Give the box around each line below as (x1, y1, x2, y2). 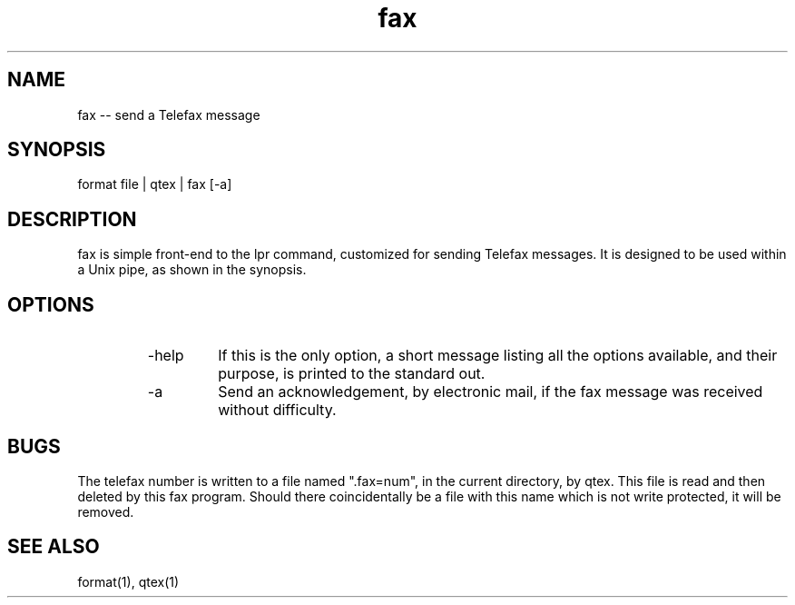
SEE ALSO (7, 535, 100, 559)
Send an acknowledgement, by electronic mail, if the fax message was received (218, 382, 763, 402)
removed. (77, 503, 134, 520)
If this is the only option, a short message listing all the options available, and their (218, 346, 778, 365)
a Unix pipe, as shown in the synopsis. (77, 262, 307, 278)
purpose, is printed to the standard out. (218, 364, 486, 383)
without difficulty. (218, 401, 337, 420)
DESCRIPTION (7, 207, 137, 231)
